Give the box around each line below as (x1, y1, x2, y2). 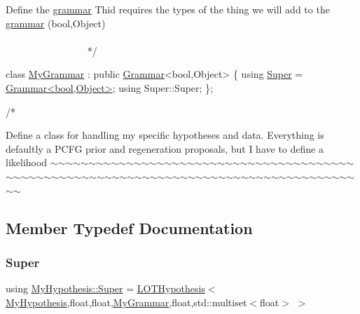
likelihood (6, 155, 48, 170)
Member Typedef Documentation (6, 217, 253, 238)
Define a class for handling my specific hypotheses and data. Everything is (6, 128, 324, 142)
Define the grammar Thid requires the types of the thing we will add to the (6, 2, 330, 16)
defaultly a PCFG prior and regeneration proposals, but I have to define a (6, 141, 324, 156)
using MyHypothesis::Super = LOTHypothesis (6, 281, 205, 296)
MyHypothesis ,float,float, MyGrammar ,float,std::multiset (6, 294, 247, 309)
